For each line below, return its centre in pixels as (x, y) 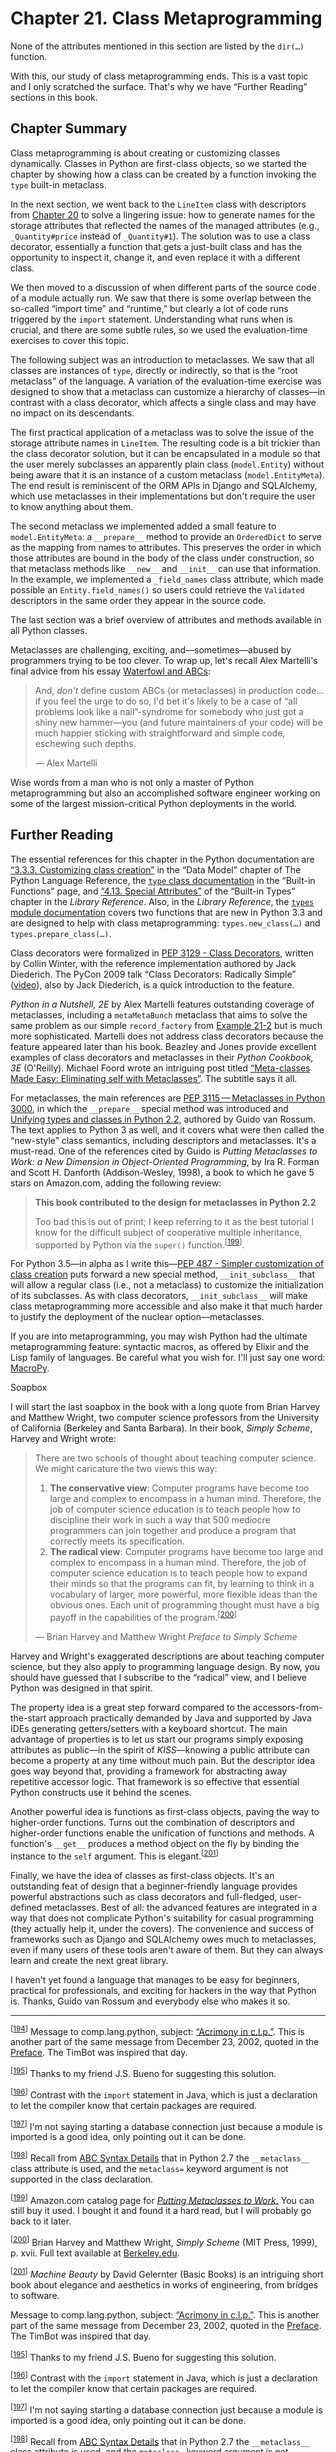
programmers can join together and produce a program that (173, 1531)
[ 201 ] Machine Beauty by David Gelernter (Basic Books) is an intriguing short (167, 2273)
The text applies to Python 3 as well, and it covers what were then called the (167, 1129)
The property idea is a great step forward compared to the (130, 1707)
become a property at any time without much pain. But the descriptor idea (163, 1760)
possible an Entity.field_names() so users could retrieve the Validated (157, 589)
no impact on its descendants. (72, 413)
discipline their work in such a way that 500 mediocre (160, 1520)
